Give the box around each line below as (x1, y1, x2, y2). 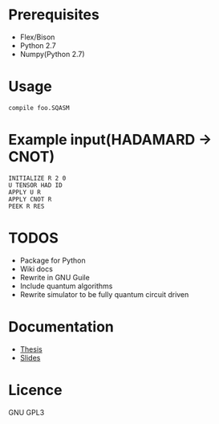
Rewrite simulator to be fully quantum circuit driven (19, 289, 189, 299)
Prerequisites (8, 6, 100, 24)
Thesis (19, 344, 43, 354)
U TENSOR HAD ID (8, 181, 63, 190)
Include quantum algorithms (19, 281, 113, 291)
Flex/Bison (19, 32, 55, 42)
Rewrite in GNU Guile (19, 272, 90, 282)
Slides (19, 353, 41, 362)
